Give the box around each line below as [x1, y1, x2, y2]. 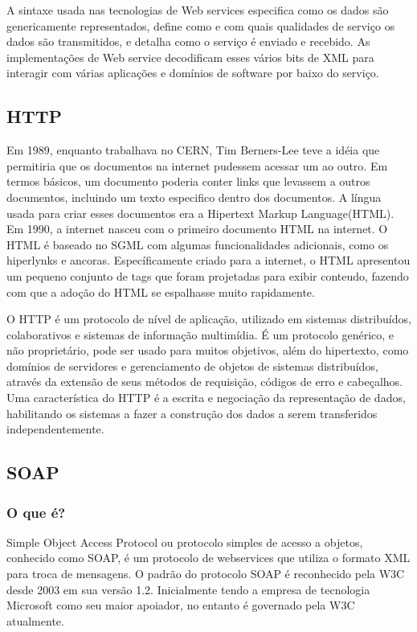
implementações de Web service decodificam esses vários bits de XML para [6, 48, 374, 65]
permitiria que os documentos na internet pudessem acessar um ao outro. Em [6, 157, 388, 174]
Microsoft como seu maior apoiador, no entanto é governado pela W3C [6, 597, 355, 614]
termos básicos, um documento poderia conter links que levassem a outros [6, 173, 370, 190]
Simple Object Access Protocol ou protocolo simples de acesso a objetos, [6, 533, 363, 550]
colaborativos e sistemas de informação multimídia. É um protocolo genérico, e [6, 326, 395, 343]
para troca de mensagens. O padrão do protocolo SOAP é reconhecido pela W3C [6, 565, 405, 582]
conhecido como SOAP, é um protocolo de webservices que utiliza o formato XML [6, 549, 411, 566]
